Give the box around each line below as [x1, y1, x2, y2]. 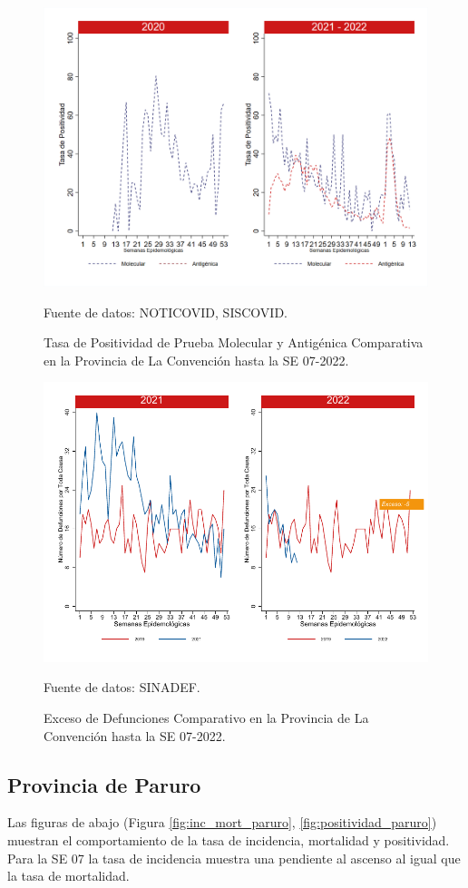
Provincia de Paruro [7, 770, 201, 798]
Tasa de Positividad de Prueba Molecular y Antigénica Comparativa [44, 333, 424, 352]
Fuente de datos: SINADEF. [44, 678, 200, 697]
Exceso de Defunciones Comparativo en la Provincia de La [44, 707, 369, 727]
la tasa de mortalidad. [7, 866, 130, 885]
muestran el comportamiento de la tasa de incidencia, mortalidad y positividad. [7, 830, 450, 849]
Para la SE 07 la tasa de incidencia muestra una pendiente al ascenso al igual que [7, 848, 461, 867]
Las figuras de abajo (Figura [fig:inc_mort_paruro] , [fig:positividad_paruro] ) [7, 813, 437, 832]
